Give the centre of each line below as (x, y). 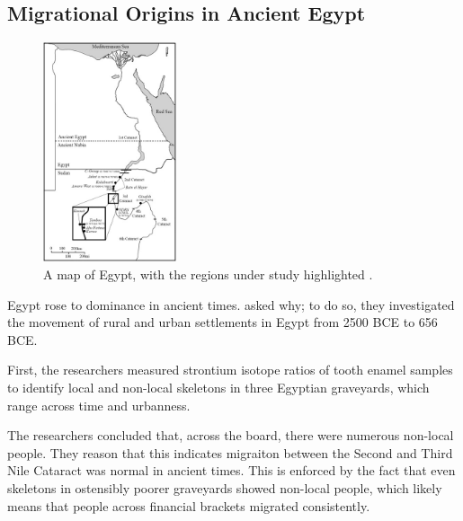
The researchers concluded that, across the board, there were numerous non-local (231, 435)
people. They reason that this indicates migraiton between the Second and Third (230, 452)
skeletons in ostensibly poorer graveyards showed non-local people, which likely (225, 488)
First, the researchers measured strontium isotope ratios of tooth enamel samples (230, 370)
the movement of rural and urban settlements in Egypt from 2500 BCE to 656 (223, 322)
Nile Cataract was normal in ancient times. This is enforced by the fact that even (231, 470)
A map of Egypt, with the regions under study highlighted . (208, 274)
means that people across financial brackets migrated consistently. (189, 505)
